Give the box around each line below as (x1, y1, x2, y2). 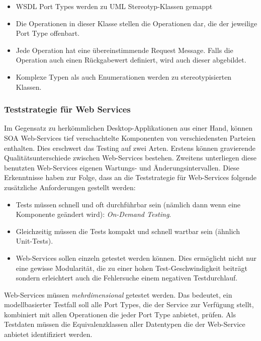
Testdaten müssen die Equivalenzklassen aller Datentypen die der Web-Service (4, 319, 245, 329)
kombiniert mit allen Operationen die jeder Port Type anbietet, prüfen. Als (4, 309, 236, 319)
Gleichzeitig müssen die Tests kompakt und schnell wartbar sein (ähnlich (16, 225, 240, 236)
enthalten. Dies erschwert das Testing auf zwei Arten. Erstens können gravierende (4, 142, 255, 153)
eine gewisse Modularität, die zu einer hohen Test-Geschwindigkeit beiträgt (16, 262, 247, 273)
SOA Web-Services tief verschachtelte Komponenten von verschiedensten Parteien (4, 132, 255, 143)
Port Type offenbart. (16, 28, 80, 38)
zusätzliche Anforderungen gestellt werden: (4, 182, 136, 192)
